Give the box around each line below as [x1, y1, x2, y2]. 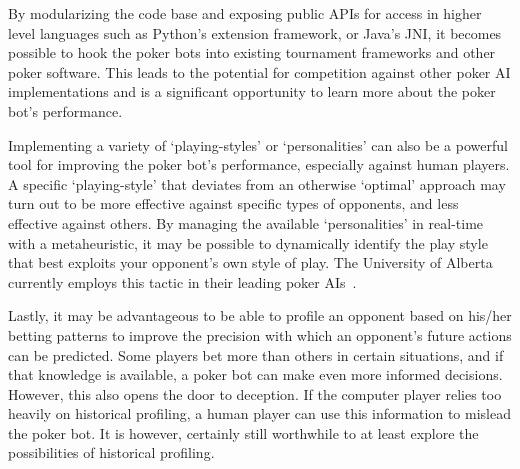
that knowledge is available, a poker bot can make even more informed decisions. [8, 364, 503, 385]
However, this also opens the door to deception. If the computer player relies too [8, 383, 502, 404]
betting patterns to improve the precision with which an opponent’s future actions [8, 324, 512, 345]
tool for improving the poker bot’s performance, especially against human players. [8, 154, 510, 175]
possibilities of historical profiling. [8, 442, 215, 463]
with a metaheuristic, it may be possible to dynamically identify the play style [8, 232, 488, 253]
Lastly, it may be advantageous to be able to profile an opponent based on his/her [8, 305, 512, 326]
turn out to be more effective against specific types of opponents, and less [8, 193, 459, 214]
